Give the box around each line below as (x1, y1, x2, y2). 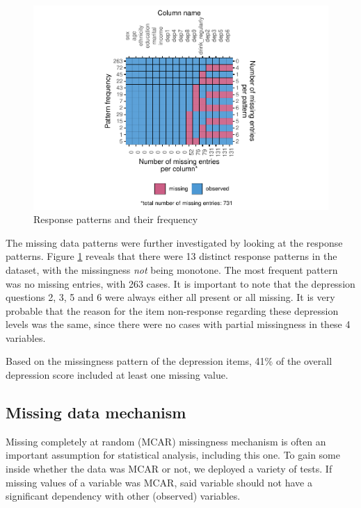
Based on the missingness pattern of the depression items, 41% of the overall (6, 354, 332, 368)
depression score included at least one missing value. (6, 368, 228, 382)
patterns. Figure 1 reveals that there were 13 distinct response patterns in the (6, 249, 337, 263)
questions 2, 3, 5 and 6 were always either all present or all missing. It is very (6, 290, 335, 304)
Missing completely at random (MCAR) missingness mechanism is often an (6, 434, 326, 448)
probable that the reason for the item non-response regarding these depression (6, 303, 339, 318)
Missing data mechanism (6, 402, 186, 423)
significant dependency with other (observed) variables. (6, 489, 241, 503)
